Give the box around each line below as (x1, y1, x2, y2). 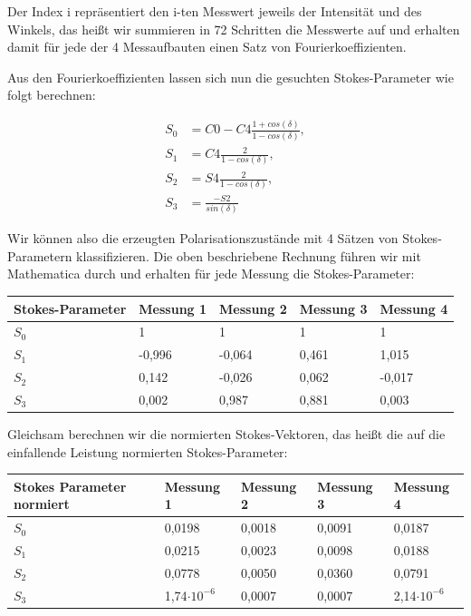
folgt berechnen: (7, 85, 96, 104)
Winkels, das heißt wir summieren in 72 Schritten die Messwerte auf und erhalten (7, 19, 460, 38)
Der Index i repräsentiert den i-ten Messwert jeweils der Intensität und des (7, 2, 422, 20)
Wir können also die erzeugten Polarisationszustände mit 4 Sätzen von (7, 229, 399, 248)
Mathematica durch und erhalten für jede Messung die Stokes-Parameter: (7, 264, 415, 283)
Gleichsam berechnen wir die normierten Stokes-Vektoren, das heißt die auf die (7, 425, 446, 444)
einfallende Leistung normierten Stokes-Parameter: (7, 442, 288, 461)
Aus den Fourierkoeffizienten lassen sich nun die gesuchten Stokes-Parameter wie (7, 67, 454, 86)
